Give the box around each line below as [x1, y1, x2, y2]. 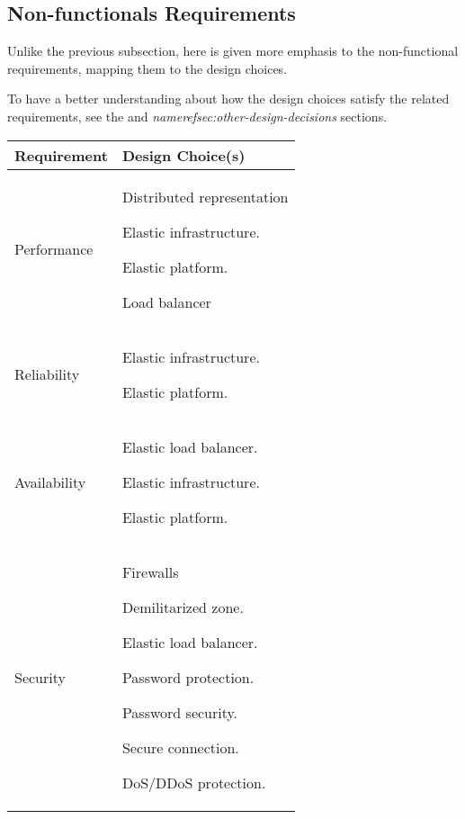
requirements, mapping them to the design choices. [7, 58, 288, 77]
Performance [14, 238, 94, 260]
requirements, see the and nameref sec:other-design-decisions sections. [7, 106, 388, 125]
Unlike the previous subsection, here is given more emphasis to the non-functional [7, 41, 459, 60]
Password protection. [121, 666, 255, 688]
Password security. [121, 701, 238, 723]
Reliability [14, 364, 80, 385]
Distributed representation [121, 185, 289, 207]
